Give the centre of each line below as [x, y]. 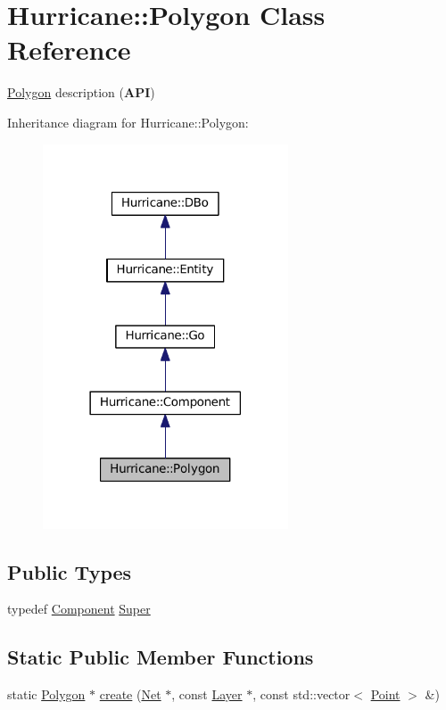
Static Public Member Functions [161, 657]
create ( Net [130, 694]
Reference [69, 50]
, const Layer [207, 694]
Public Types [70, 571]
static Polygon [46, 694]
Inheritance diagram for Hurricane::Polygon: [128, 122]
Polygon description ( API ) [81, 92]
